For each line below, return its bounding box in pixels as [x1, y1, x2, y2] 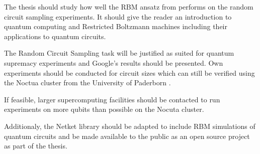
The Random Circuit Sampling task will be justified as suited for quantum [4, 48, 234, 58]
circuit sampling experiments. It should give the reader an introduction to [4, 11, 232, 22]
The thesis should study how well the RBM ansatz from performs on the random [4, 2, 253, 12]
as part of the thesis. [4, 140, 67, 151]
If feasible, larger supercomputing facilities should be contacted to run [4, 94, 220, 104]
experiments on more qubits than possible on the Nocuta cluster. [4, 104, 204, 114]
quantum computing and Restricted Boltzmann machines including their [4, 21, 227, 32]
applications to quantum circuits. [4, 31, 106, 41]
